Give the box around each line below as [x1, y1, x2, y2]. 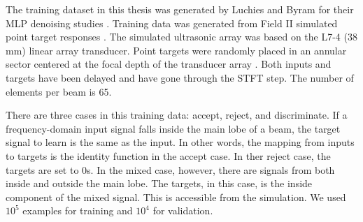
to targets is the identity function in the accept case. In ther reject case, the [6, 148, 331, 163]
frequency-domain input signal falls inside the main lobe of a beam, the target [6, 121, 341, 135]
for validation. [152, 203, 213, 218]
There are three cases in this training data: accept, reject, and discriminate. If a [6, 108, 348, 122]
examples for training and [22, 203, 133, 218]
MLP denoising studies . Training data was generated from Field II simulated [6, 15, 338, 30]
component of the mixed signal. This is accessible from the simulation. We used [6, 189, 346, 204]
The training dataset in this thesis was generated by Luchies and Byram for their [6, 2, 354, 16]
